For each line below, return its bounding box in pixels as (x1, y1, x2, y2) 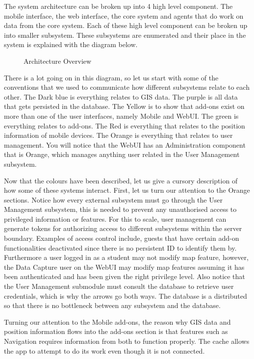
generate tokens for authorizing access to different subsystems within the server (4, 223, 242, 233)
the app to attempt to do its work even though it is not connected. (4, 345, 205, 356)
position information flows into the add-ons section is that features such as (4, 326, 228, 336)
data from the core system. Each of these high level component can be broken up (4, 20, 248, 30)
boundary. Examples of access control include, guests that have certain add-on (4, 233, 239, 243)
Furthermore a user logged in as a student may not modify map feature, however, (4, 252, 249, 262)
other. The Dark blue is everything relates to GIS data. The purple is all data (4, 91, 238, 102)
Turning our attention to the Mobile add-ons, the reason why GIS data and (4, 316, 231, 327)
